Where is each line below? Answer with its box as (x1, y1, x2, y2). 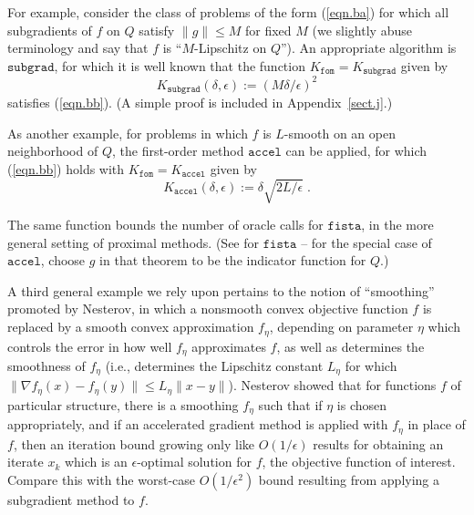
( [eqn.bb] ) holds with (7, 159, 125, 178)
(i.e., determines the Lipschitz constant (105, 355, 324, 375)
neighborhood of (7, 141, 98, 160)
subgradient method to (7, 489, 135, 509)
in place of (407, 415, 466, 434)
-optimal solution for (137, 452, 252, 471)
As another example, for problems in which (7, 123, 248, 142)
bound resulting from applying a (258, 469, 440, 489)
